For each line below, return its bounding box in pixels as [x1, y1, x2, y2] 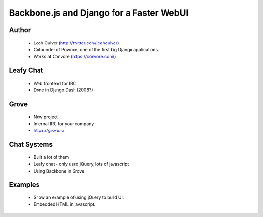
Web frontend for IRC [33, 80, 76, 86]
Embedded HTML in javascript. [33, 201, 95, 207]
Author [9, 26, 31, 34]
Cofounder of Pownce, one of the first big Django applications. [33, 46, 159, 52]
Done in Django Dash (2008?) [33, 87, 93, 93]
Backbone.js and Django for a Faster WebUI [9, 7, 188, 18]
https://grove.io [33, 128, 64, 133]
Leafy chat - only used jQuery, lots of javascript [33, 161, 129, 167]
